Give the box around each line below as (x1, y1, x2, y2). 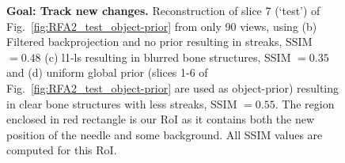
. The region (275, 95, 335, 112)
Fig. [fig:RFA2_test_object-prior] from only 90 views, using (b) (6, 17, 317, 34)
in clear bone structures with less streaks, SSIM (6, 95, 237, 112)
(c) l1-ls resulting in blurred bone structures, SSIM (44, 48, 291, 65)
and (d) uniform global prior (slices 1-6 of (6, 64, 208, 81)
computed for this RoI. (6, 142, 117, 158)
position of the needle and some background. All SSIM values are (6, 126, 323, 142)
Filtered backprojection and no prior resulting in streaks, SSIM (6, 33, 313, 50)
